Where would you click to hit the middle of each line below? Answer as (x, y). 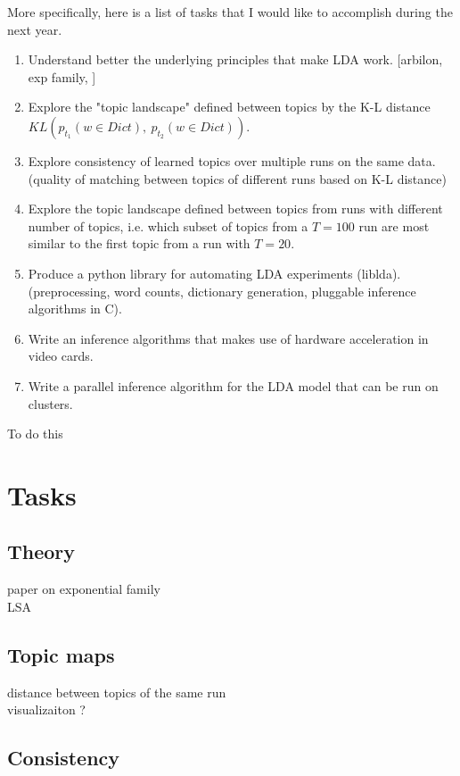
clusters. (50, 403)
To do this (35, 434)
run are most (394, 225)
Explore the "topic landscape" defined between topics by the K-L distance (229, 107)
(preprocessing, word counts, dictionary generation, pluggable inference (222, 291)
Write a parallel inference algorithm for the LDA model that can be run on (233, 385)
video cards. (61, 356)
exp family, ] (62, 76)
